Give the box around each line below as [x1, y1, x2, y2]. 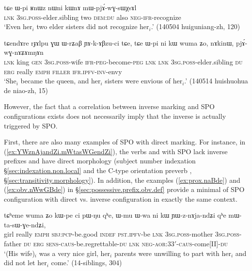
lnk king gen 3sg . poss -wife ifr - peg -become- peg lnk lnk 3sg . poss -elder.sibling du [4, 56, 243, 66]
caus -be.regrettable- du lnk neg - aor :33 [61, 239, 174, 249]
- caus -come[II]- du [176, 239, 228, 249]
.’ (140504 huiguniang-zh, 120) [151, 21, 240, 32]
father [4, 239, 22, 249]
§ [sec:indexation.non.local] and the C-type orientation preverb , [4, 165, 192, 175]
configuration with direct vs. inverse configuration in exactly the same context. [4, 193, 237, 204]
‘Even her [4, 21, 32, 32]
